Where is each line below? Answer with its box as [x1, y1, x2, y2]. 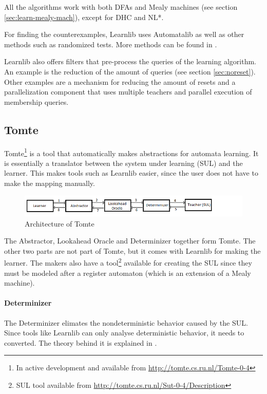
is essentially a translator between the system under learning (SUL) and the [4, 157, 243, 168]
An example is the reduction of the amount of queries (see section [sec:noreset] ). [4, 66, 256, 77]
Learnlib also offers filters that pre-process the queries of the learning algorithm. [4, 56, 256, 67]
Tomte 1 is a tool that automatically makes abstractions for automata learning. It [4, 146, 259, 158]
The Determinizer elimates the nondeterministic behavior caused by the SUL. [4, 317, 248, 328]
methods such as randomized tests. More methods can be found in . [4, 39, 217, 49]
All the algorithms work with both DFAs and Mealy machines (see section [4, 2, 238, 12]
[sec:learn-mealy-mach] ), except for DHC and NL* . [4, 11, 164, 22]
